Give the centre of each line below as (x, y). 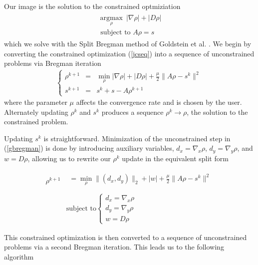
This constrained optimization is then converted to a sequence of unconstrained (126, 237)
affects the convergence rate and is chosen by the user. (159, 102)
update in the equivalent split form (175, 158)
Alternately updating (36, 112)
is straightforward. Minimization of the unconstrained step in (137, 138)
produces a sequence (132, 112)
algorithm (19, 257)
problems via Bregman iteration (53, 63)
